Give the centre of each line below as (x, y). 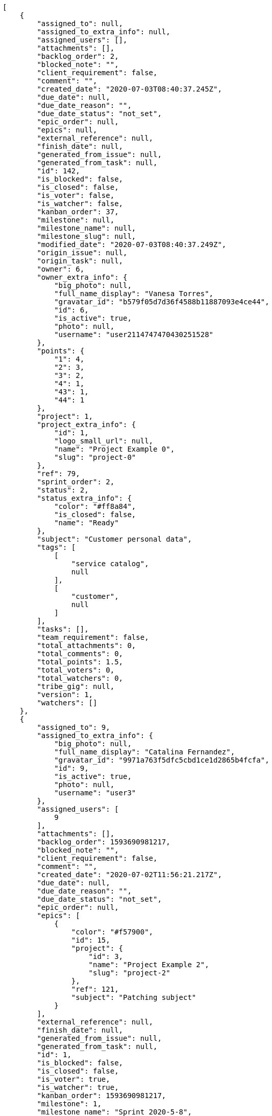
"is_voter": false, (76, 195)
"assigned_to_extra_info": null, (104, 32)
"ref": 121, (95, 989)
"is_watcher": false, (80, 204)
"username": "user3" (95, 793)
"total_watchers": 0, (80, 678)
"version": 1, (65, 695)
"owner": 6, (61, 269)
